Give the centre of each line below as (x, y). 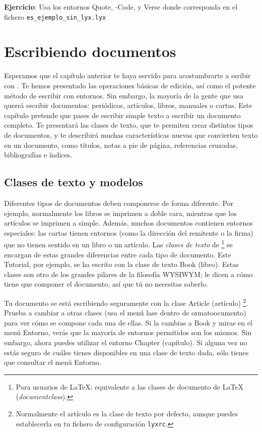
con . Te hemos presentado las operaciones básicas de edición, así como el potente (130, 85)
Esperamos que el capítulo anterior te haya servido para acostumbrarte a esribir (127, 75)
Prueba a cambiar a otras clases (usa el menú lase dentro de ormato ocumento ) (125, 313)
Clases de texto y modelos (74, 182)
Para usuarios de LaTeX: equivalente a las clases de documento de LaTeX (130, 386)
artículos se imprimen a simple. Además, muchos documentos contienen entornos (128, 223)
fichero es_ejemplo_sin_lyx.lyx (55, 16)
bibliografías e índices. (38, 155)
